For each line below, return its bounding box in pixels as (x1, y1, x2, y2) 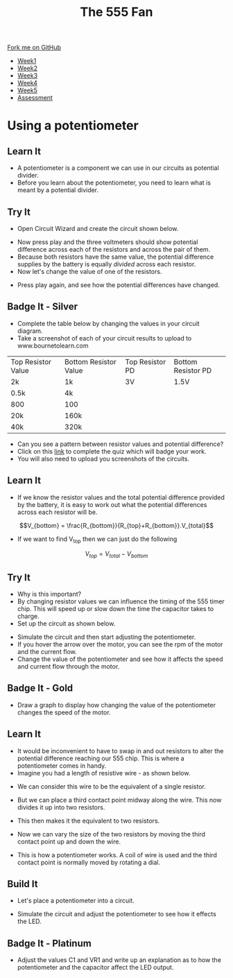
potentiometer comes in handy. (17, 761, 107, 770)
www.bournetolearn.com (17, 341, 89, 350)
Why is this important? (17, 590, 82, 599)
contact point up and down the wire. (17, 837, 121, 846)
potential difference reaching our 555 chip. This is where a (17, 754, 185, 762)
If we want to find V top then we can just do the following (17, 535, 178, 544)
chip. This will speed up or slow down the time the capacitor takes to (17, 605, 214, 613)
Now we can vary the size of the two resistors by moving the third (17, 830, 206, 838)
